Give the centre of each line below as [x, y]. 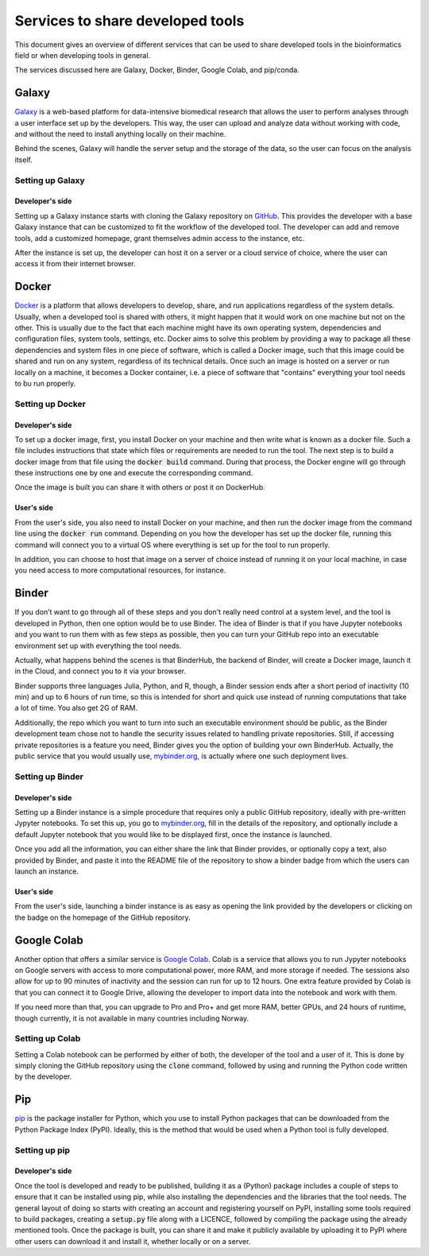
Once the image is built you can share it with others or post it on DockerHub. [140, 487]
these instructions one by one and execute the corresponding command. [134, 473]
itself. [24, 160]
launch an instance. [47, 871]
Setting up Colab [48, 1039]
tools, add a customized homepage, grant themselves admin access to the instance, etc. [160, 238]
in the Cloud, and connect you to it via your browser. [100, 671]
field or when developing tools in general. [83, 55]
